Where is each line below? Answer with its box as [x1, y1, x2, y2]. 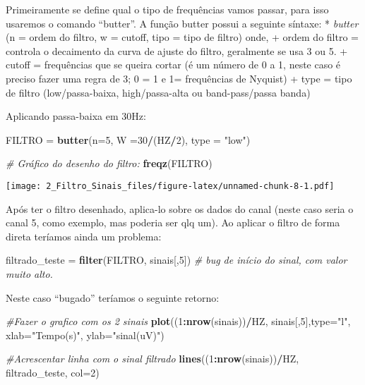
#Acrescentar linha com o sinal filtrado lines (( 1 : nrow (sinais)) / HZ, [6, 351, 299, 366]
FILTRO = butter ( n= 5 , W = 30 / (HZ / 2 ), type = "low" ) [6, 132, 251, 147]
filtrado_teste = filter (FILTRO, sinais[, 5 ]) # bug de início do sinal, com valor [6, 252, 347, 267]
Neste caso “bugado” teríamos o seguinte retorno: [6, 290, 220, 305]
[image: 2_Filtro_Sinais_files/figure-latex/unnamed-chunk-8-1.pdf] [6, 181, 335, 191]
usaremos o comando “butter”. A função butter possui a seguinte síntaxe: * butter [6, 16, 359, 30]
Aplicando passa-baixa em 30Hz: [6, 109, 146, 123]
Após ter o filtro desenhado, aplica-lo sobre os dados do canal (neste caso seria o [6, 201, 354, 216]
